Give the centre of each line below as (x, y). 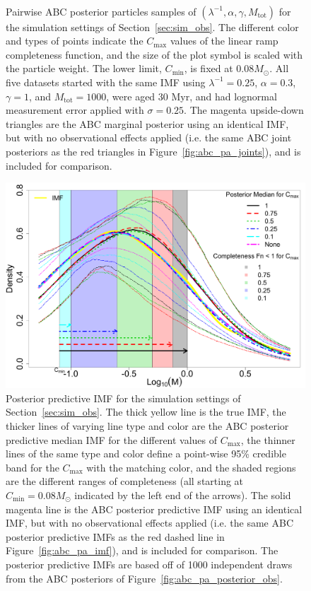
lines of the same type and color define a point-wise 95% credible (146, 454)
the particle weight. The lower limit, (84, 68)
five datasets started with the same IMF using (106, 82)
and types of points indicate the (75, 41)
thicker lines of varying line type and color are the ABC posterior (147, 425)
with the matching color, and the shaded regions (191, 467)
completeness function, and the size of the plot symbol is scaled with (154, 54)
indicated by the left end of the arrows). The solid (183, 495)
